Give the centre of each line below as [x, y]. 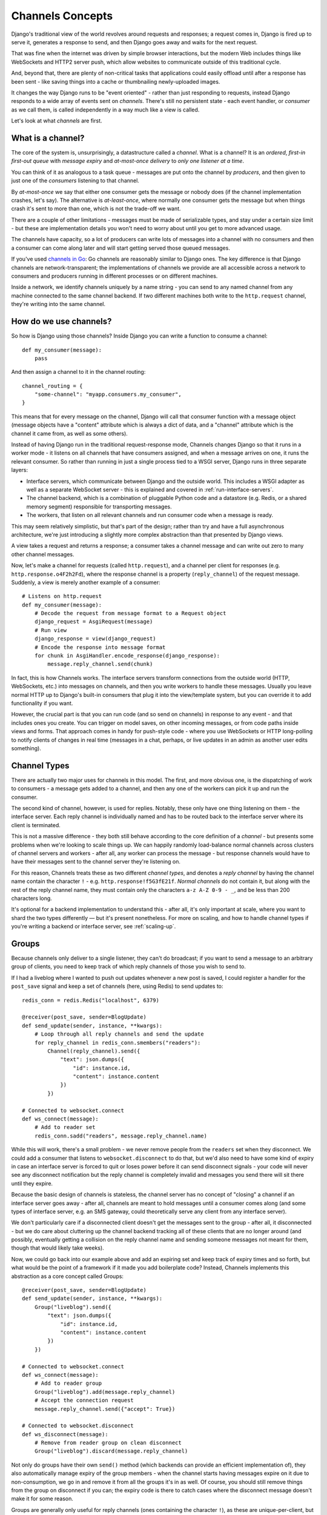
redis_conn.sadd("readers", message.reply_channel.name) [121, 1136]
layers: [20, 470]
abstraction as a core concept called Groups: [68, 1276]
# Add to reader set [65, 1127]
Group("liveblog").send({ [73, 1307]
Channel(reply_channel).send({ [94, 1051]
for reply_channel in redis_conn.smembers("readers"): [117, 1043]
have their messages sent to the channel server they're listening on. [96, 862]
